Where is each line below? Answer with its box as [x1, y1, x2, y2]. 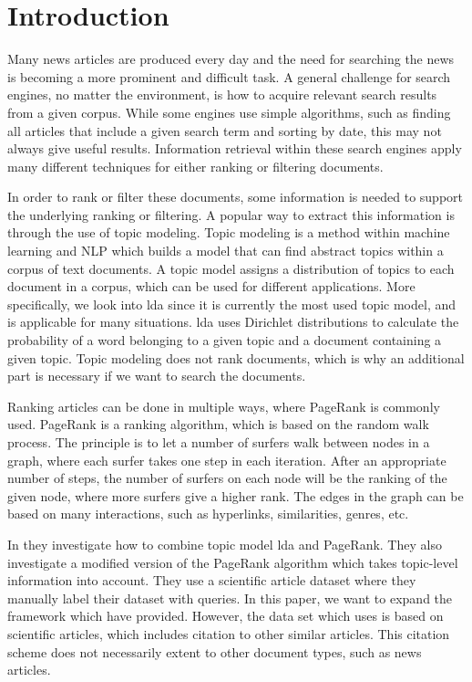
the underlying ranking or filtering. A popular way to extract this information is [7, 205, 455, 224]
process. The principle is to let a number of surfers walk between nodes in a [7, 433, 430, 451]
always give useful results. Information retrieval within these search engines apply [7, 139, 462, 158]
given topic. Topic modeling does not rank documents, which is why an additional [7, 348, 465, 367]
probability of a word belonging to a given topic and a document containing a [7, 331, 442, 350]
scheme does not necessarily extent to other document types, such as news [7, 642, 422, 661]
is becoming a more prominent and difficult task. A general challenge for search [7, 67, 451, 86]
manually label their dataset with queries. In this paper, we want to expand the [7, 588, 453, 607]
